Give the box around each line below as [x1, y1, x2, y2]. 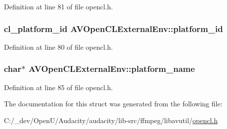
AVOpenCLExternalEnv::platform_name [28, 63, 195, 75]
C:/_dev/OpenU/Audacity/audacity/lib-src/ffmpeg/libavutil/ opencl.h [4, 115, 218, 125]
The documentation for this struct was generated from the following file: [4, 98, 223, 109]
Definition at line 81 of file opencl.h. [4, 1, 113, 11]
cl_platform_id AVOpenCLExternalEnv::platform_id [4, 22, 223, 34]
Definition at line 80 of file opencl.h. [4, 41, 113, 52]
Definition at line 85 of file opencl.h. [4, 82, 113, 92]
